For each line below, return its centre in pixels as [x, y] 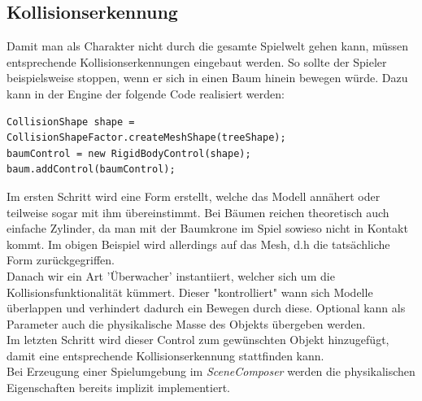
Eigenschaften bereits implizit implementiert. [118, 388]
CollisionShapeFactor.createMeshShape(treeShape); [146, 138]
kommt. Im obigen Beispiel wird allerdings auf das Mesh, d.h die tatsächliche [198, 244]
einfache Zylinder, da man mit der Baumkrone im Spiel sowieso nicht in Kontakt [207, 228]
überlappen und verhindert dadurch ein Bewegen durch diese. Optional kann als [206, 308]
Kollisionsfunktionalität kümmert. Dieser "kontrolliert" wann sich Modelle [190, 292]
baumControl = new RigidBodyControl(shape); [129, 153]
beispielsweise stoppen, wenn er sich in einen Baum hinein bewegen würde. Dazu [207, 78]
